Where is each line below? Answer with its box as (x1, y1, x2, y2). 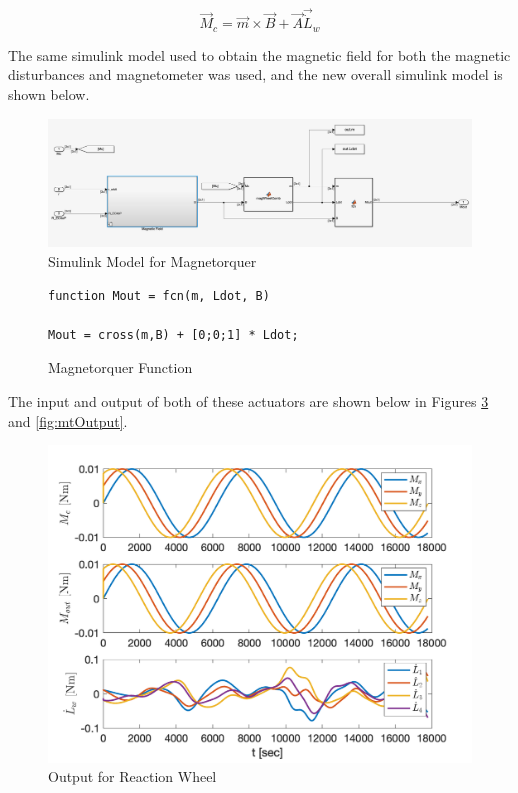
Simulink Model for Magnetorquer (48, 251, 257, 272)
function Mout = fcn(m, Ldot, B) (48, 288, 270, 303)
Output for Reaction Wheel (48, 766, 217, 787)
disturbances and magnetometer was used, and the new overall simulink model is (8, 64, 503, 85)
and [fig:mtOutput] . (8, 410, 128, 431)
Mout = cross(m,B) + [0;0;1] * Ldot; (48, 327, 299, 342)
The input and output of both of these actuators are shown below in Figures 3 (8, 391, 489, 411)
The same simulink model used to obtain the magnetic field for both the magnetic (8, 44, 511, 65)
